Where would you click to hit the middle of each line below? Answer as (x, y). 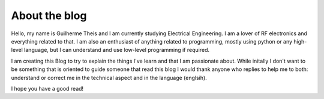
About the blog (49, 16)
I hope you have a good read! (47, 88)
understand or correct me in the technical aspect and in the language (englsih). (109, 78)
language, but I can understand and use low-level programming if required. (117, 50)
